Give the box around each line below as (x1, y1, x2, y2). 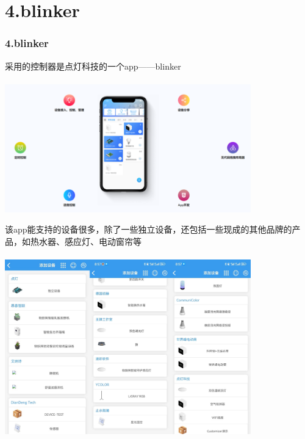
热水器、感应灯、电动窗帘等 (30, 234, 142, 247)
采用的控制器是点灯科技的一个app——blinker (5, 59, 181, 72)
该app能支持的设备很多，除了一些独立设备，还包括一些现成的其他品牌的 (5, 223, 292, 236)
